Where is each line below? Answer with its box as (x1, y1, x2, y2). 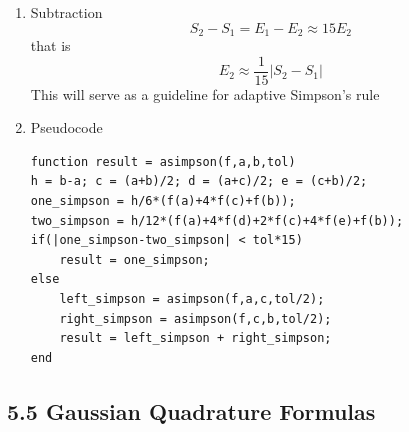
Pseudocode (30, 117, 103, 138)
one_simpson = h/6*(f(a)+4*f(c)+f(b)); (30, 194, 296, 209)
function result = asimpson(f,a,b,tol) (30, 154, 296, 169)
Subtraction (30, 2, 103, 22)
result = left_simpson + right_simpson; (59, 331, 332, 346)
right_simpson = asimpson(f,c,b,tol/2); (59, 311, 332, 326)
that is (30, 35, 71, 56)
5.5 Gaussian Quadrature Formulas (7, 395, 376, 426)
